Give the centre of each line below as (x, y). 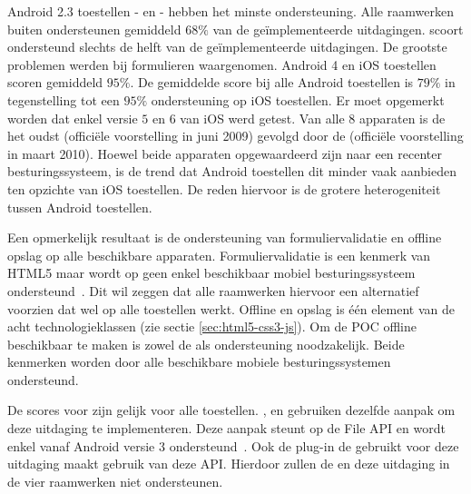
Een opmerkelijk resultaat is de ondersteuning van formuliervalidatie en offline (225, 237)
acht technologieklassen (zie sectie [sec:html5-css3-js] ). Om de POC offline (212, 326)
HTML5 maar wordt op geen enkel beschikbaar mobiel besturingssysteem (211, 273)
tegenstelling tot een (64, 99)
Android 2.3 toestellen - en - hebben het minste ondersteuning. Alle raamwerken (231, 11)
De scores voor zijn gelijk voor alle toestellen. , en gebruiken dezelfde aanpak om (231, 410)
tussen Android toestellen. (80, 207)
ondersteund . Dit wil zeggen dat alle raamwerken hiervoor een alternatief (213, 290)
